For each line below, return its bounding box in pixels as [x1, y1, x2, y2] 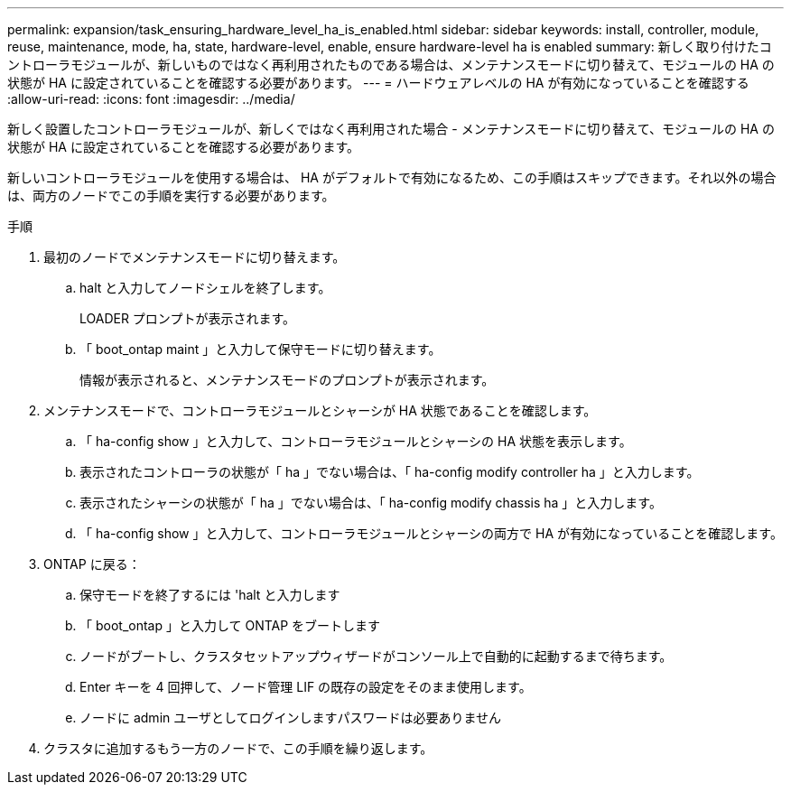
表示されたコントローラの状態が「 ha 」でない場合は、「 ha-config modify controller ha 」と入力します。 [79, 464, 700, 480]
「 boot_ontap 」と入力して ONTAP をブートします [79, 618, 381, 633]
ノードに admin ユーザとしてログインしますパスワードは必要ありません [79, 710, 502, 725]
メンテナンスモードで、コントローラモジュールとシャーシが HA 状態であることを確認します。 [43, 403, 597, 418]
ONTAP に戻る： [43, 556, 141, 572]
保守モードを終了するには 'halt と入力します [79, 587, 340, 602]
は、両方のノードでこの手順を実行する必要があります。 [7, 188, 335, 203]
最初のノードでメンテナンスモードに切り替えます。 [43, 249, 346, 265]
